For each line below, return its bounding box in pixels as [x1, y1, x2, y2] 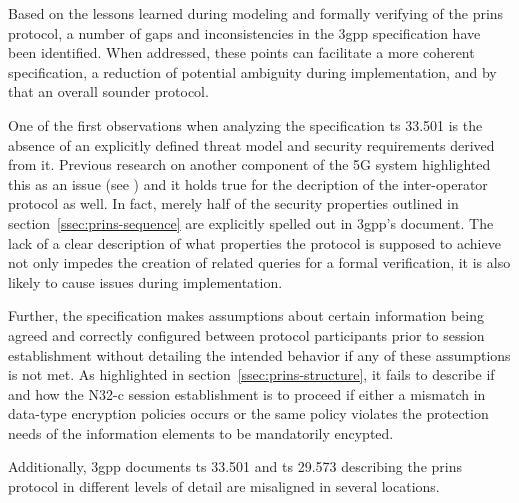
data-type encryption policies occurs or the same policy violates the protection [8, 403, 489, 424]
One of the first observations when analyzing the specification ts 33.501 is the [8, 114, 483, 135]
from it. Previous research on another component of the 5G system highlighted [8, 154, 491, 175]
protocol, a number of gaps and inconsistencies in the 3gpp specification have [8, 22, 481, 43]
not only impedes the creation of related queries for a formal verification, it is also [8, 252, 511, 273]
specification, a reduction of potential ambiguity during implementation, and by [8, 61, 497, 82]
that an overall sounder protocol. [8, 81, 209, 102]
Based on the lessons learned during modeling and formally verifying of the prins [8, 3, 504, 23]
